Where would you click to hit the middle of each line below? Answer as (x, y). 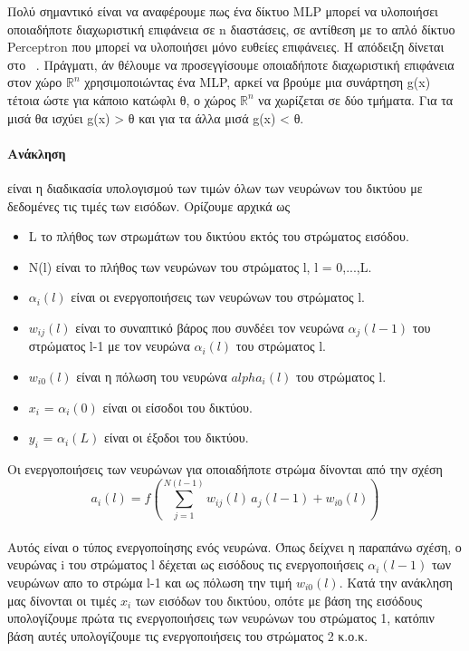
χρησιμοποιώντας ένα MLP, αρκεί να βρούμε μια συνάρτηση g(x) (258, 82)
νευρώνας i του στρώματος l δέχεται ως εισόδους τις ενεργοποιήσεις (186, 564)
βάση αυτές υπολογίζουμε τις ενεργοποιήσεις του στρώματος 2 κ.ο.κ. (188, 635)
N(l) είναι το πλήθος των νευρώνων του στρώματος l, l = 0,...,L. (200, 266)
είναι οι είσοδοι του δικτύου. (177, 407)
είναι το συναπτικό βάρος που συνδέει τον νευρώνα (210, 327)
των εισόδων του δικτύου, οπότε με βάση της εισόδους (278, 600)
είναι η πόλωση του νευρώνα (152, 376)
